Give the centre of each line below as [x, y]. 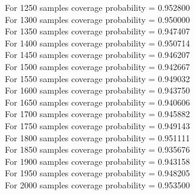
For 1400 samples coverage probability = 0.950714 [97, 43]
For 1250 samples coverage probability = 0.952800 [97, 7]
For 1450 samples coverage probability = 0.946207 [97, 55]
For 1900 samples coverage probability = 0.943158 [97, 161]
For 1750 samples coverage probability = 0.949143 [97, 125]
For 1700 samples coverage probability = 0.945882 [97, 114]
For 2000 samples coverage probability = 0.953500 [97, 184]
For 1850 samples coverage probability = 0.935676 [97, 149]
